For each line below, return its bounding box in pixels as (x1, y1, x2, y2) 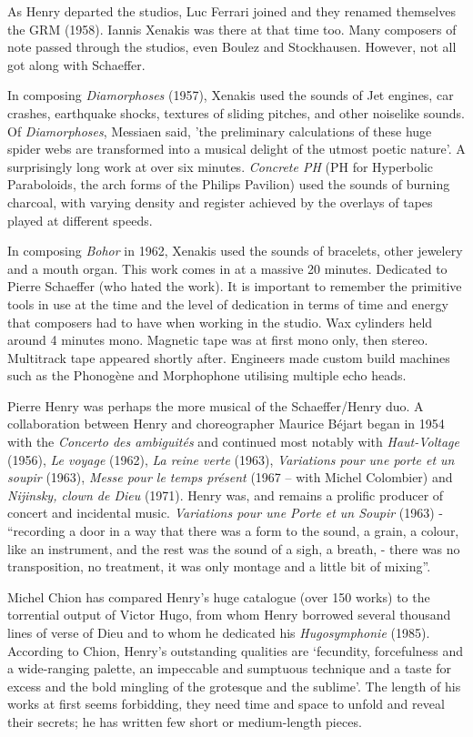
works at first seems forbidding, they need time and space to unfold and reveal (7, 694, 445, 713)
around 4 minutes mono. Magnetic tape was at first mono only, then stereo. (7, 330, 428, 349)
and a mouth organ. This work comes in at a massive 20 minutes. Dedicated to (7, 258, 448, 278)
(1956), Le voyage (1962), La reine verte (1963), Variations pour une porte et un (7, 449, 455, 469)
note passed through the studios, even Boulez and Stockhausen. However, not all (7, 37, 457, 56)
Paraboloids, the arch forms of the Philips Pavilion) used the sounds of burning (7, 175, 450, 194)
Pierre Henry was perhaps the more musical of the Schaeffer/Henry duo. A (7, 396, 424, 415)
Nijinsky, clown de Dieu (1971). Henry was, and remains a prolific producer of (7, 485, 444, 504)
